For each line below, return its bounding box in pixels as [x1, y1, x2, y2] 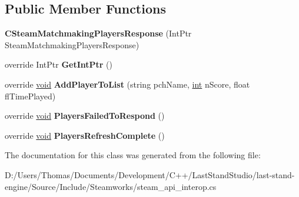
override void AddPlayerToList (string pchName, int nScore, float [5, 78, 250, 90]
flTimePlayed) [5, 89, 56, 102]
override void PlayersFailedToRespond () [5, 109, 165, 122]
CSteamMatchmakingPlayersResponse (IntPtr [5, 27, 192, 39]
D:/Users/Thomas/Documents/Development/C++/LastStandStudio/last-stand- [5, 168, 295, 181]
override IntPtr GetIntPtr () [5, 58, 113, 71]
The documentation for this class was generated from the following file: [5, 149, 261, 161]
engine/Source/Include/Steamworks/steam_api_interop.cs [5, 180, 217, 192]
